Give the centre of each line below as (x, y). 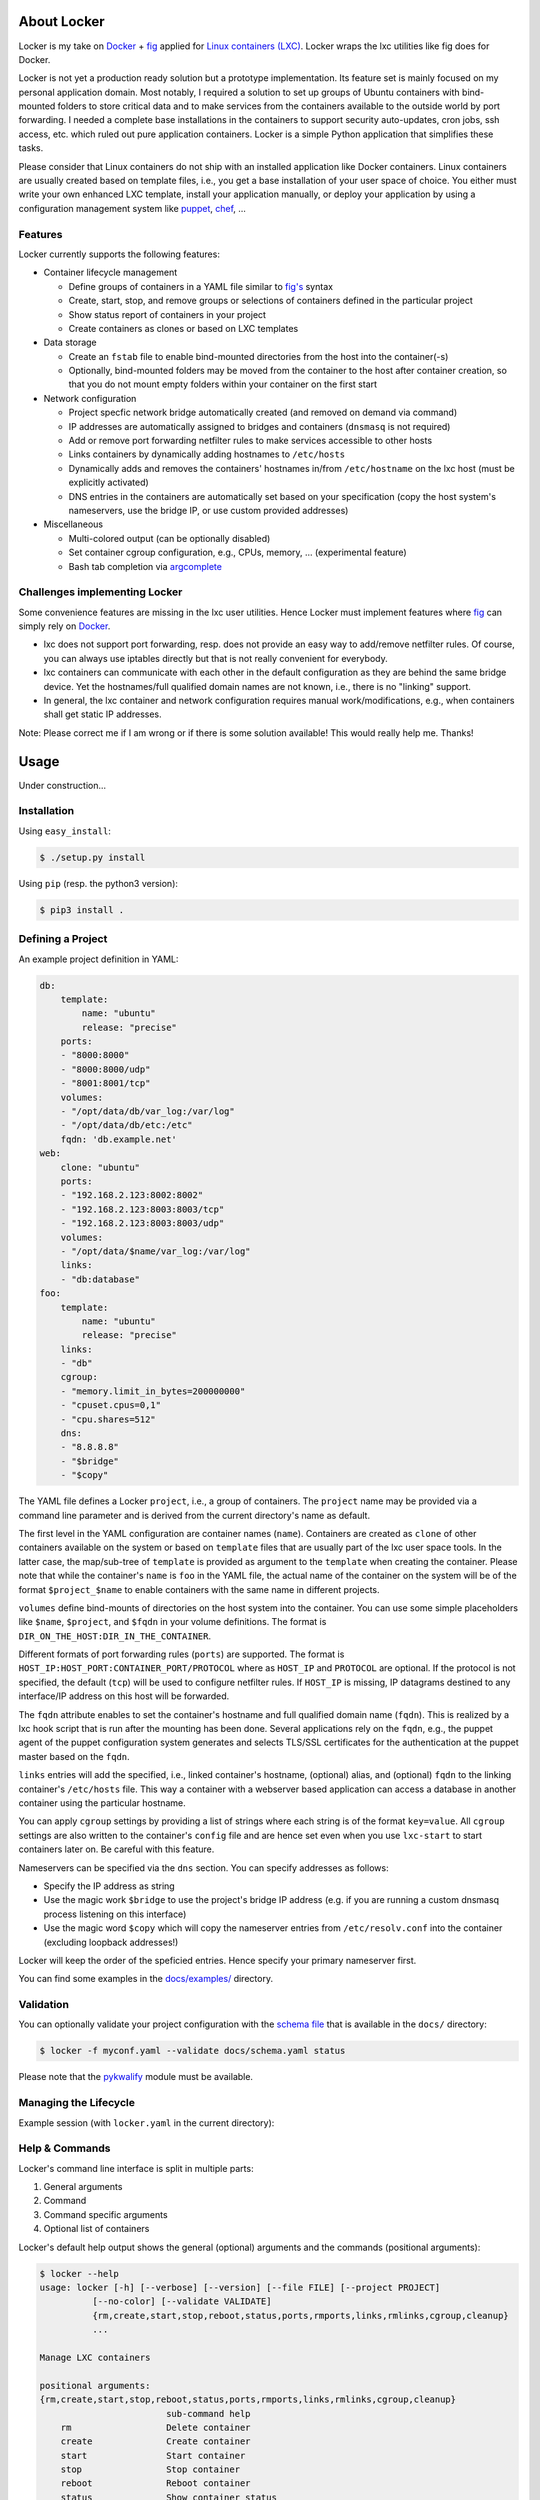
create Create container (155, 2441)
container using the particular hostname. (102, 1803)
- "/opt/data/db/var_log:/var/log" (147, 1111)
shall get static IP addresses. (102, 714)
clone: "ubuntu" (100, 1167)
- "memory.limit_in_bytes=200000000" (153, 1391)
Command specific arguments (106, 2214)
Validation (44, 2005)
